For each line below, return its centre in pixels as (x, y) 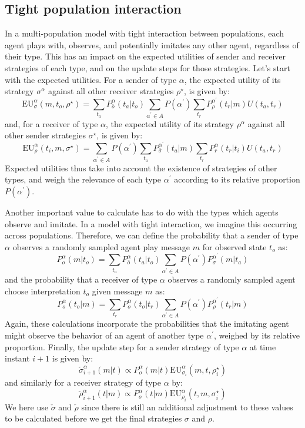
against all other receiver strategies (111, 91)
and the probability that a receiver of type (81, 279)
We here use (26, 407)
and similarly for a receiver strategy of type (83, 382)
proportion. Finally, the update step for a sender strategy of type (122, 346)
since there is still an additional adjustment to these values (187, 407)
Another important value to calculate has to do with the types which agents (142, 212)
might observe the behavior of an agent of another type (104, 335)
